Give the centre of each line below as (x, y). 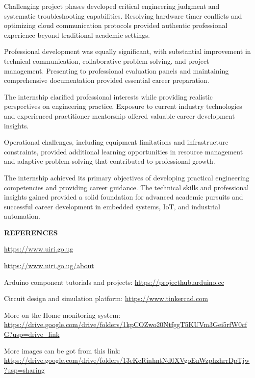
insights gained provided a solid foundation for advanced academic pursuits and (124, 197)
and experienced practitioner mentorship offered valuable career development (119, 115)
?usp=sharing (25, 369)
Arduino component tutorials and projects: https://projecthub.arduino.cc (114, 282)
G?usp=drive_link (32, 334)
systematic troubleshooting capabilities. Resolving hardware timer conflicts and (123, 15)
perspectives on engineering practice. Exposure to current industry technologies (123, 106)
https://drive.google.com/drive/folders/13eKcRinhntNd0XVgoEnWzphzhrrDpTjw (127, 360)
